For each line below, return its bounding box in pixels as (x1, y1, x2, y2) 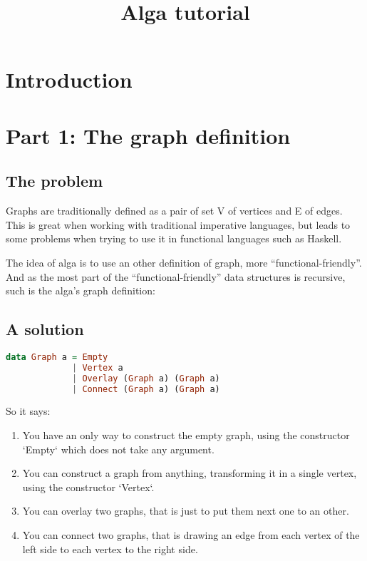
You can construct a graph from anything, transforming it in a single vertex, (22, 465, 357, 480)
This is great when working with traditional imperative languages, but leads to (6, 217, 351, 232)
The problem (6, 170, 103, 192)
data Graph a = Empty (6, 351, 108, 362)
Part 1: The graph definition (6, 120, 291, 150)
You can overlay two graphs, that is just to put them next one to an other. (22, 503, 349, 518)
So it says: (6, 403, 51, 418)
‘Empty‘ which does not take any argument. (22, 441, 214, 456)
